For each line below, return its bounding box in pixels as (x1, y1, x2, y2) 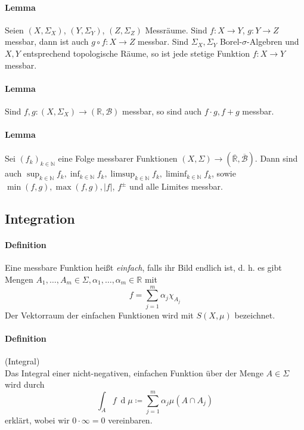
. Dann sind (255, 152, 298, 165)
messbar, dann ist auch (5, 35, 89, 48)
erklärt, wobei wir (5, 413, 70, 426)
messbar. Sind (138, 35, 189, 48)
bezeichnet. (234, 308, 275, 321)
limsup (110, 170, 135, 179)
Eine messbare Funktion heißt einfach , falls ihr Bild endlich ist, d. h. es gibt (5, 261, 282, 274)
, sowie (212, 167, 236, 180)
